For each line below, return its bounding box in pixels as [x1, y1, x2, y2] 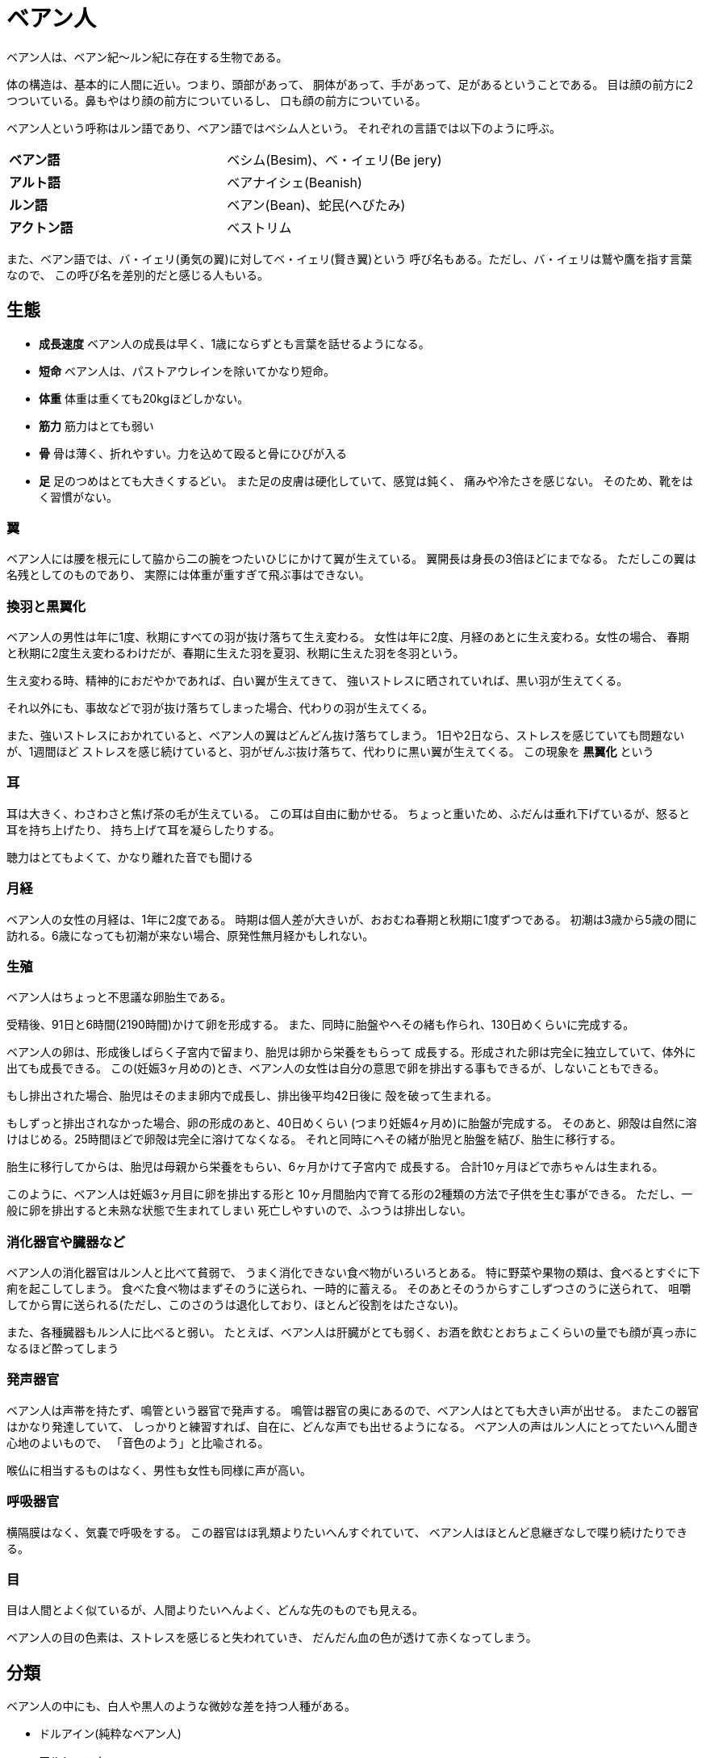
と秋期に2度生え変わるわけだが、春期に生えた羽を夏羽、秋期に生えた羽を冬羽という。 [6, 646, 465, 661]
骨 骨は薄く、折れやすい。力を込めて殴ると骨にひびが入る [39, 446, 347, 460]
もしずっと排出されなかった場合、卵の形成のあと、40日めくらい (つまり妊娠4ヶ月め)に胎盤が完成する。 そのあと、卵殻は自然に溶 [6, 1116, 697, 1131]
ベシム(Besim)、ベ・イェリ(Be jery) [227, 151, 442, 168]
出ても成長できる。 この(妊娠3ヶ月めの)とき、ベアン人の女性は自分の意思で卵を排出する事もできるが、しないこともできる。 [6, 1061, 666, 1076]
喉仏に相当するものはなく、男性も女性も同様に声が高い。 [6, 1462, 311, 1477]
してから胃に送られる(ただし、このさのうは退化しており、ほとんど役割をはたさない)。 [6, 1298, 465, 1312]
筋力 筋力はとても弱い [39, 418, 154, 433]
